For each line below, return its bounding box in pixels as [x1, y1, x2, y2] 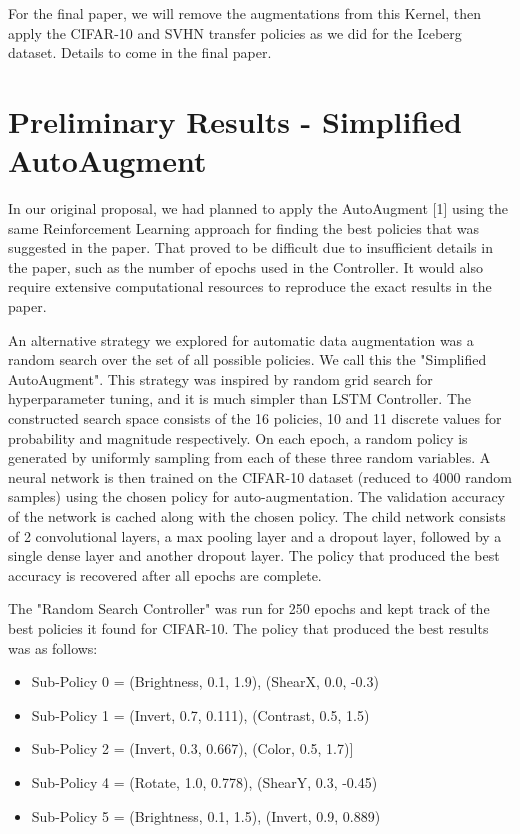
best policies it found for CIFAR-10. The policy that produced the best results [8, 617, 489, 638]
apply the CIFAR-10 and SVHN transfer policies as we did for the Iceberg [8, 22, 462, 43]
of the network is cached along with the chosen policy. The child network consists [8, 506, 506, 526]
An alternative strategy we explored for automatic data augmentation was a [8, 329, 474, 350]
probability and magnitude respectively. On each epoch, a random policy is [8, 427, 468, 448]
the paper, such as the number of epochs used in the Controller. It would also [8, 256, 483, 277]
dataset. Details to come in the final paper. [8, 42, 272, 63]
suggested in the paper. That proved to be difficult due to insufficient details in [8, 237, 493, 258]
